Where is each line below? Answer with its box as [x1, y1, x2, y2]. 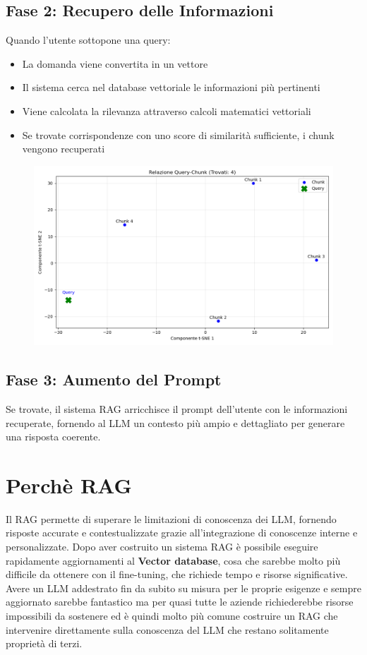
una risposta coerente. [6, 429, 101, 444]
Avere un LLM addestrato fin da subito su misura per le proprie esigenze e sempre [6, 580, 361, 595]
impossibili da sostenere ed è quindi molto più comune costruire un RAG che [6, 608, 338, 623]
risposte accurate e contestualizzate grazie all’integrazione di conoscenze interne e [6, 525, 358, 540]
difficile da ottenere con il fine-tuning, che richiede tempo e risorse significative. [6, 567, 348, 582]
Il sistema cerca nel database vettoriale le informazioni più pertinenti [22, 80, 320, 95]
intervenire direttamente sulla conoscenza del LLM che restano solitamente [6, 622, 329, 637]
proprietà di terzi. [6, 636, 83, 651]
